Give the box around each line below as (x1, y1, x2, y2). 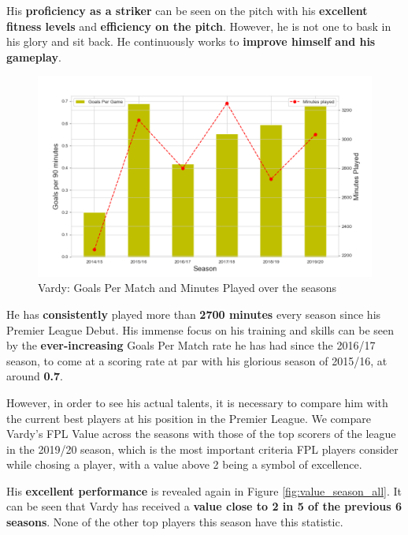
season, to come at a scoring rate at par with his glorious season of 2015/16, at (6, 352, 388, 369)
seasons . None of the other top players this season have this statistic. (6, 514, 343, 530)
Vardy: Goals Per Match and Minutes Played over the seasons (38, 279, 336, 296)
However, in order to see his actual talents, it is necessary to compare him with (6, 394, 388, 410)
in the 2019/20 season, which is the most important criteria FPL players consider (6, 440, 399, 457)
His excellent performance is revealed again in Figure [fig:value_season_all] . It (6, 482, 402, 499)
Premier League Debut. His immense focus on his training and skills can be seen (6, 321, 394, 338)
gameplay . (6, 48, 61, 65)
